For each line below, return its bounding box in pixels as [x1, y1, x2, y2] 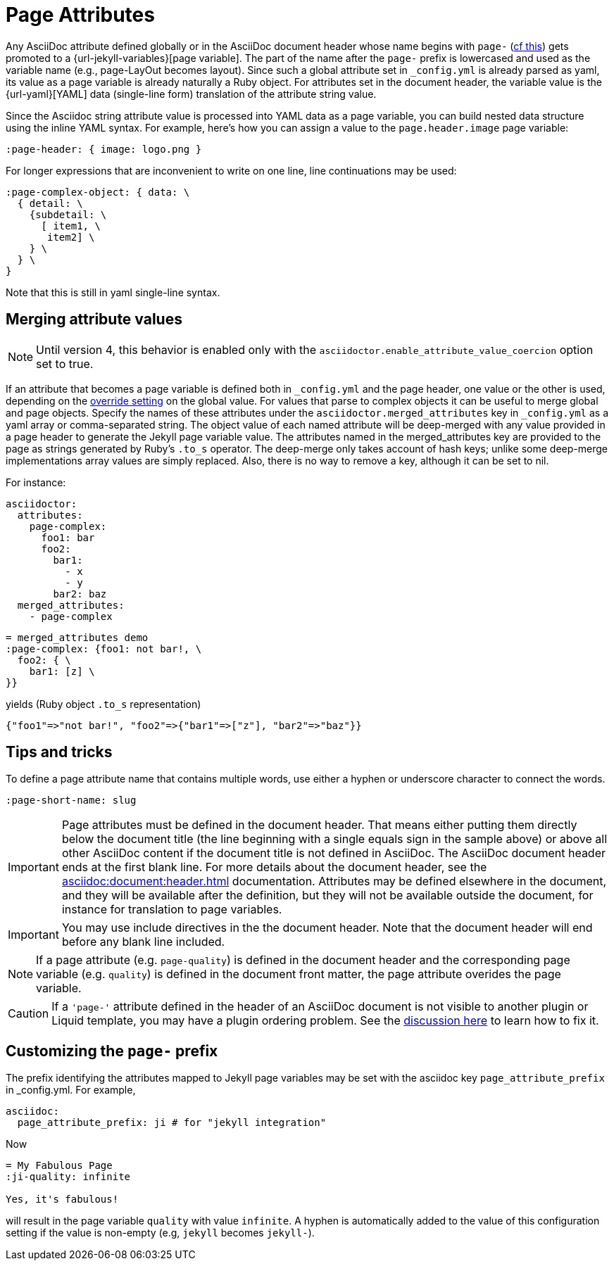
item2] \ [47, 231, 95, 243]
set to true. [36, 356, 94, 371]
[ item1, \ [41, 220, 101, 232]
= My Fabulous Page [6, 1160, 113, 1172]
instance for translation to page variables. [61, 902, 282, 917]
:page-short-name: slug [6, 795, 137, 806]
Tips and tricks [6, 743, 113, 761]
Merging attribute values [6, 310, 182, 329]
